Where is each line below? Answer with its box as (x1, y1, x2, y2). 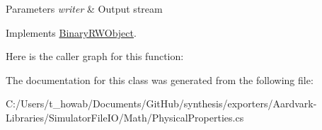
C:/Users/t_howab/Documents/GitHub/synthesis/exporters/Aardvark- (6, 96, 317, 111)
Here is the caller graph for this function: (6, 49, 184, 64)
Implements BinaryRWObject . (6, 25, 137, 40)
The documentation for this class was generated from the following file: (6, 72, 314, 87)
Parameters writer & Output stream (6, 1, 163, 16)
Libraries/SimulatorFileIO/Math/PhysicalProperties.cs (6, 110, 244, 124)
